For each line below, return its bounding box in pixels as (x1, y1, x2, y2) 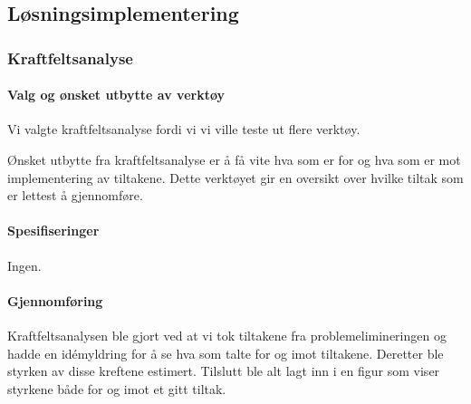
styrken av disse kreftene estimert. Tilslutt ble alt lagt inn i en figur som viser (7, 361, 440, 380)
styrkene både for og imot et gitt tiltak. (7, 379, 226, 398)
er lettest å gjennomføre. (7, 186, 143, 205)
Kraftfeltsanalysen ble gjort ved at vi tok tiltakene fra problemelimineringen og (7, 325, 447, 344)
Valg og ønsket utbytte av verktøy (7, 85, 226, 104)
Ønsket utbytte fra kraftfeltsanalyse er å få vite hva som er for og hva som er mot (7, 150, 461, 169)
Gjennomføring (7, 291, 103, 310)
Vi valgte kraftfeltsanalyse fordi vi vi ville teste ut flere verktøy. (7, 120, 360, 139)
